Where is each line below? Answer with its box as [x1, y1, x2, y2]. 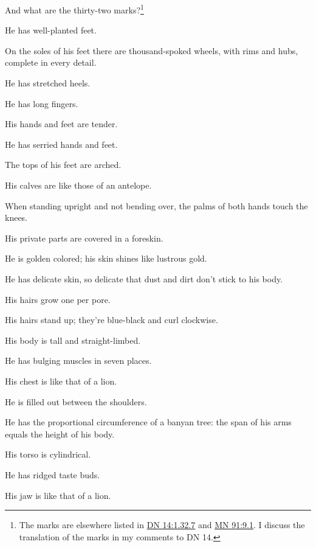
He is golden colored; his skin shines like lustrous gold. [5, 252, 207, 265]
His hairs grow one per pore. [5, 293, 111, 305]
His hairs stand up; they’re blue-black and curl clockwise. [5, 313, 218, 326]
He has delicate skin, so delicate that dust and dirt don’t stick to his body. [5, 272, 283, 285]
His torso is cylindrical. [5, 448, 91, 461]
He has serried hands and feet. [5, 138, 118, 150]
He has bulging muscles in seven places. [5, 354, 152, 367]
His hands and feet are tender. [5, 117, 118, 130]
